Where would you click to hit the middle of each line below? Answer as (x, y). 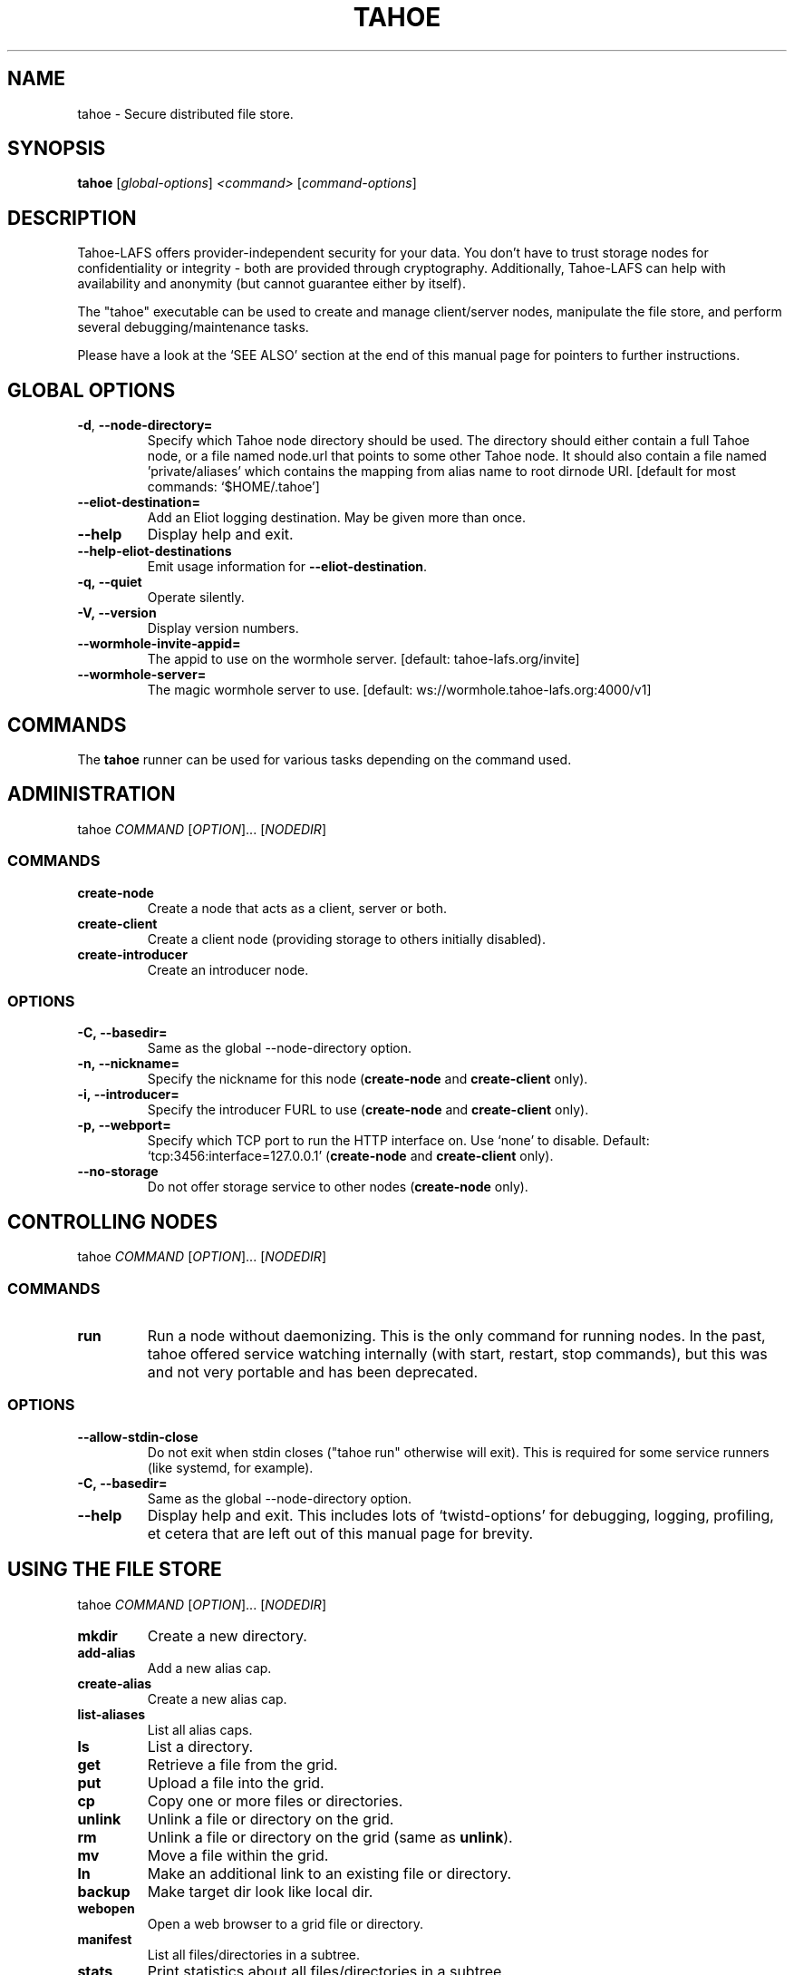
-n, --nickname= (129, 1064)
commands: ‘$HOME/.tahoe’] (233, 487)
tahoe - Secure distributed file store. (185, 113)
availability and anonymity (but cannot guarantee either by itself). (271, 284)
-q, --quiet (110, 582)
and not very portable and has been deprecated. (313, 1372)
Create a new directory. (227, 1635)
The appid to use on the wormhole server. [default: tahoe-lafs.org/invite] (363, 659)
